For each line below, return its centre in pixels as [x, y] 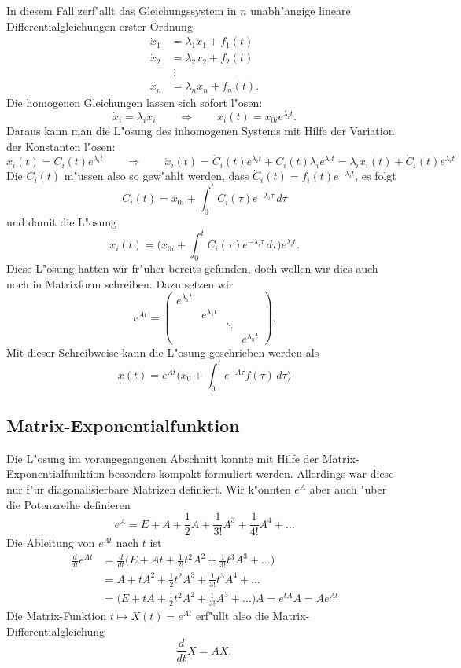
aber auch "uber [348, 489]
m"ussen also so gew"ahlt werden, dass [157, 176]
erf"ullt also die [232, 615]
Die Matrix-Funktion [57, 615]
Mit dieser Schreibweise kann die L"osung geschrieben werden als [163, 352]
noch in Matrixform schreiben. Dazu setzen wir [120, 283]
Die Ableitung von [51, 543]
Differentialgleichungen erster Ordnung [100, 26]
